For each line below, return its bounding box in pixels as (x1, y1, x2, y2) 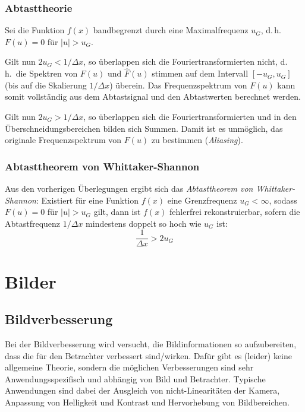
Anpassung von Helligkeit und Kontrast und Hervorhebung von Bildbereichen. (5, 395, 290, 408)
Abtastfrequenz (5, 217, 61, 229)
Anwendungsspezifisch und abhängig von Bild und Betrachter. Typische (5, 372, 266, 385)
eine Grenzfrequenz (167, 194, 237, 206)
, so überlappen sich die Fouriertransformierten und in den (83, 110, 297, 122)
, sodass (269, 194, 297, 206)
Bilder (5, 269, 56, 293)
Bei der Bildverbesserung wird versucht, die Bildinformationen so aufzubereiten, (5, 338, 297, 350)
